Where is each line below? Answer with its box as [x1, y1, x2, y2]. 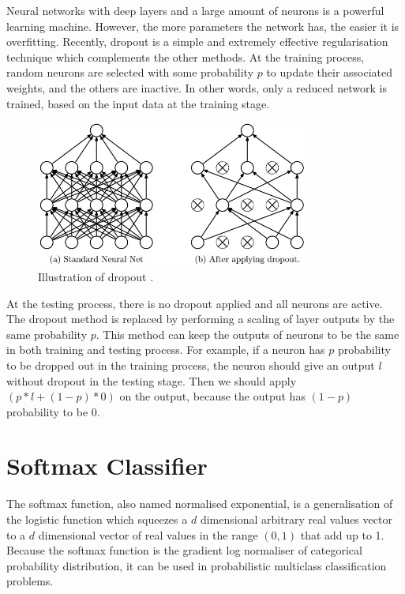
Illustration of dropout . [38, 268, 154, 284]
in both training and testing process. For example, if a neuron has [6, 341, 325, 358]
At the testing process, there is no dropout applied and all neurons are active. [6, 295, 383, 311]
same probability [6, 325, 88, 342]
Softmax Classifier [6, 449, 208, 482]
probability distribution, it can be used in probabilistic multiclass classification [6, 557, 387, 573]
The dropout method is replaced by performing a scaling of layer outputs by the [6, 310, 395, 327]
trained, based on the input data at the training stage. [6, 95, 270, 111]
